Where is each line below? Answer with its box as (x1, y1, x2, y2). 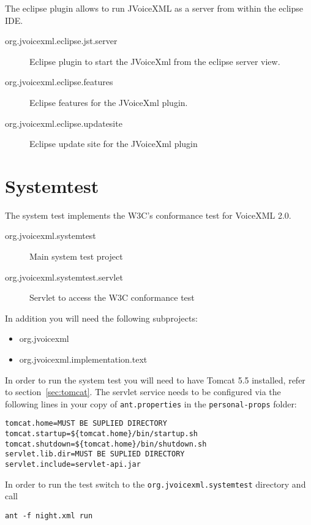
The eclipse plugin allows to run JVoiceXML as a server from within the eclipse (5, 2, 304, 14)
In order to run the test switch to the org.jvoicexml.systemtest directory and (5, 477, 306, 490)
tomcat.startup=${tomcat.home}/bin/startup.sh (5, 429, 198, 439)
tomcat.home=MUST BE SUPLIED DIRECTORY (5, 419, 167, 428)
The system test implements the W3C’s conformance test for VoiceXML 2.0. (5, 208, 291, 221)
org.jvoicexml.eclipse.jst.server (5, 34, 118, 47)
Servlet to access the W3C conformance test (29, 291, 195, 304)
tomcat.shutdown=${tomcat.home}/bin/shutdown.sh (5, 439, 207, 448)
